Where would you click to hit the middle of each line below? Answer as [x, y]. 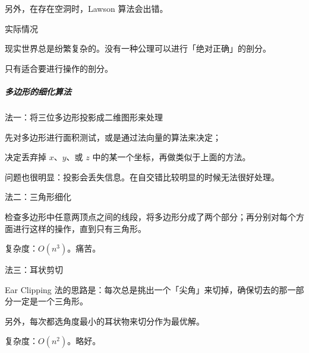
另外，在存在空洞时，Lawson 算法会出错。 [86, 8]
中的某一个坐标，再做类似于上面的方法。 [171, 157]
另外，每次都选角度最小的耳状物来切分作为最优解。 [105, 321]
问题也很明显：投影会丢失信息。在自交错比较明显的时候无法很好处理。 [142, 176]
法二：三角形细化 [38, 197]
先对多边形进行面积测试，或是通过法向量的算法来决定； [113, 137]
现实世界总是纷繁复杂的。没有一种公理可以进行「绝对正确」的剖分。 [138, 48]
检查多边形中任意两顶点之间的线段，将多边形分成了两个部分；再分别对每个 [150, 216]
